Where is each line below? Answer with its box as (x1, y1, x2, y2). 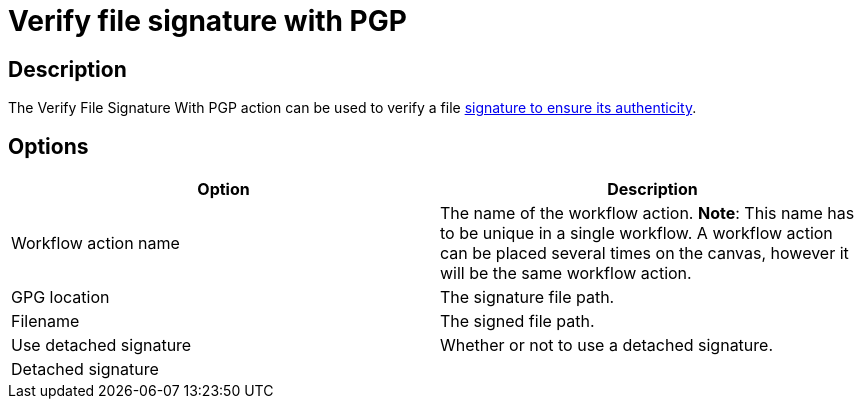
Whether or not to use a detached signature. (440, 335, 773, 356)
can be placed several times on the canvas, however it (440, 243, 849, 264)
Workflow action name (11, 233, 180, 254)
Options (8, 133, 89, 159)
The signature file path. (440, 287, 615, 308)
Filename (11, 311, 80, 332)
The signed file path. (440, 311, 595, 332)
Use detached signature (11, 335, 192, 356)
